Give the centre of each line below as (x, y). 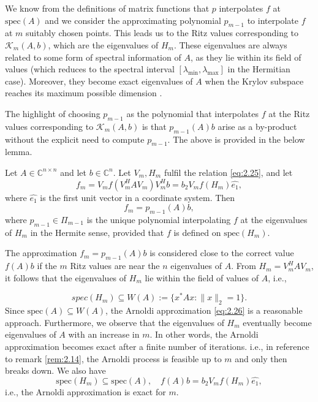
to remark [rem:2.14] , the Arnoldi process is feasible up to (113, 358)
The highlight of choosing (53, 113)
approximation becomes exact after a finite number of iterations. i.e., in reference (157, 346)
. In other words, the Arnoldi (204, 334)
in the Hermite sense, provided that (97, 232)
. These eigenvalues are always (230, 44)
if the (47, 266)
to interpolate (273, 20)
